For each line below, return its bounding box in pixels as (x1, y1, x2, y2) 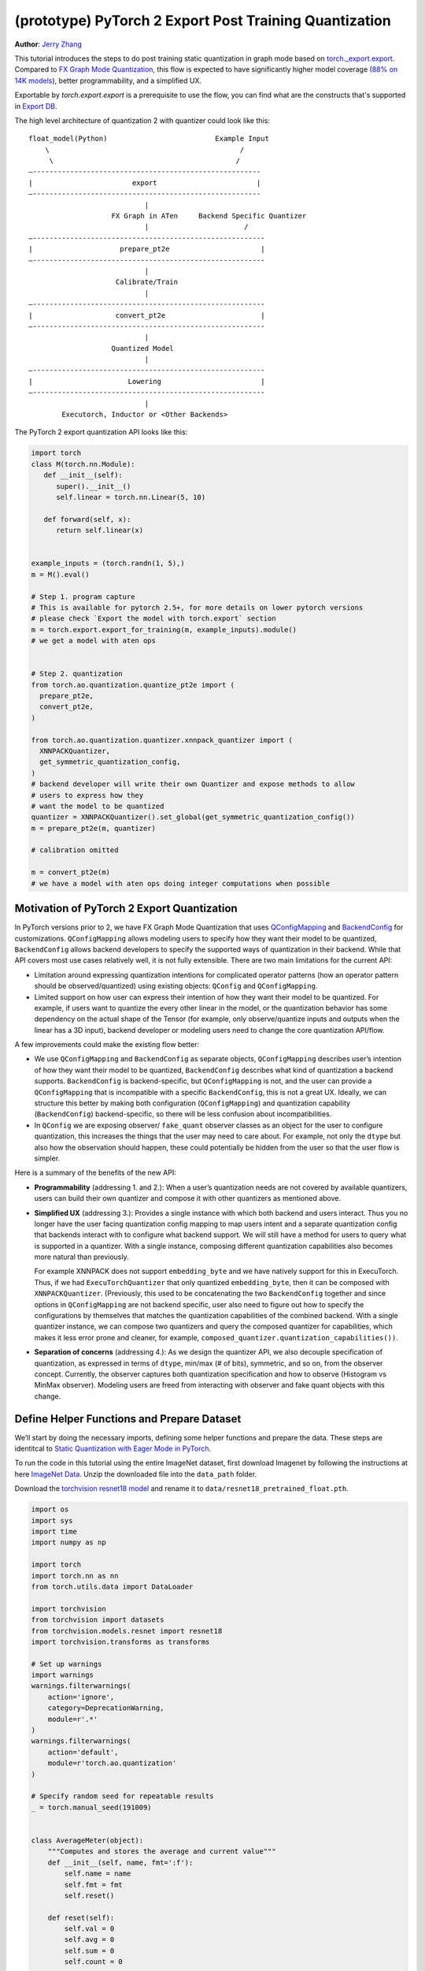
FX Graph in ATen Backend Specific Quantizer (111, 211, 307, 221)
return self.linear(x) (56, 526, 144, 535)
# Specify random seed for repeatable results (31, 1792, 214, 1801)
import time (31, 1527, 78, 1537)
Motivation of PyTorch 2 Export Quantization (14, 902, 238, 915)
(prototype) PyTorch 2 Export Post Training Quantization (14, 12, 391, 29)
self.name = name (64, 1869, 131, 1878)
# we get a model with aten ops (31, 636, 157, 646)
